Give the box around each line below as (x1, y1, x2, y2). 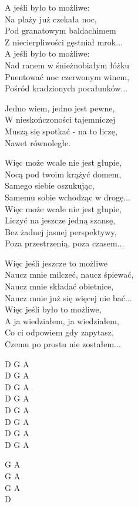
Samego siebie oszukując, (5, 179, 95, 192)
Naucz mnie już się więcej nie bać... (5, 291, 132, 304)
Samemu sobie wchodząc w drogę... (5, 190, 130, 203)
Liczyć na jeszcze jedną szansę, (5, 214, 116, 226)
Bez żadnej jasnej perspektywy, (5, 225, 117, 238)
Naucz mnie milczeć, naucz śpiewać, (5, 268, 134, 281)
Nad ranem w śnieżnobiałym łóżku (5, 58, 130, 71)
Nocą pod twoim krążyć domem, (5, 167, 122, 180)
